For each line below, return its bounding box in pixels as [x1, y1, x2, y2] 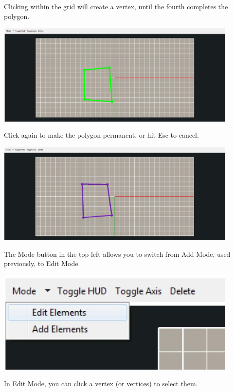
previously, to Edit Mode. [4, 258, 80, 268]
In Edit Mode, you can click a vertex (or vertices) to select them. [4, 378, 198, 388]
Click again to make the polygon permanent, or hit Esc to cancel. [4, 130, 199, 140]
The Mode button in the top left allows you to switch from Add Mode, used [4, 249, 231, 259]
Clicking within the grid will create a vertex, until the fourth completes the [4, 1, 228, 11]
